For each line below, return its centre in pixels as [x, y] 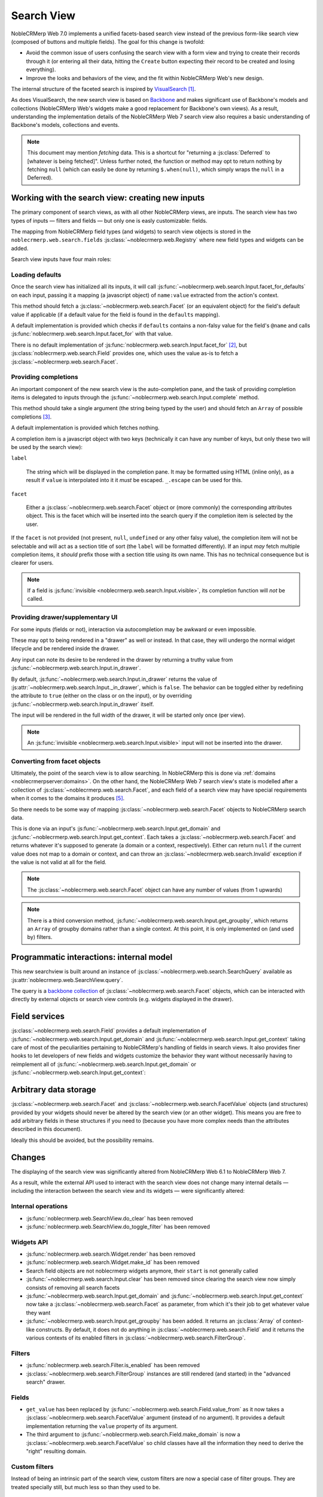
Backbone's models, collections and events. [65, 125]
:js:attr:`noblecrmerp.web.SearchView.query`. [67, 980]
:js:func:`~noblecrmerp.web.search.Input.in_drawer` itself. [83, 704]
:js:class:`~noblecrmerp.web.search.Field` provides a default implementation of [109, 1031]
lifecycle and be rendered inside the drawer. [65, 649]
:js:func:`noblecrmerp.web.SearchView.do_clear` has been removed [110, 1218]
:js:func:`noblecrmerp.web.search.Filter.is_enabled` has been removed [113, 1365]
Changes [28, 1157]
